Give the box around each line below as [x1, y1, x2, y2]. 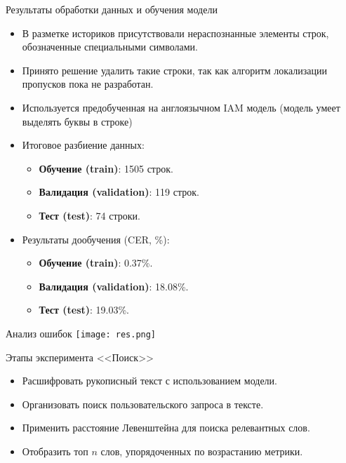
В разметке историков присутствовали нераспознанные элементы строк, [22, 25, 329, 40]
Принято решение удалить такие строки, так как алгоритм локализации [22, 62, 327, 77]
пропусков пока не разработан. [22, 76, 154, 91]
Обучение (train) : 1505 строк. [39, 161, 173, 175]
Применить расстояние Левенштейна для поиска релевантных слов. [22, 420, 310, 435]
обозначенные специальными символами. [22, 39, 198, 54]
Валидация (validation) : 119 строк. [39, 184, 199, 199]
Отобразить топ [22, 443, 88, 458]
